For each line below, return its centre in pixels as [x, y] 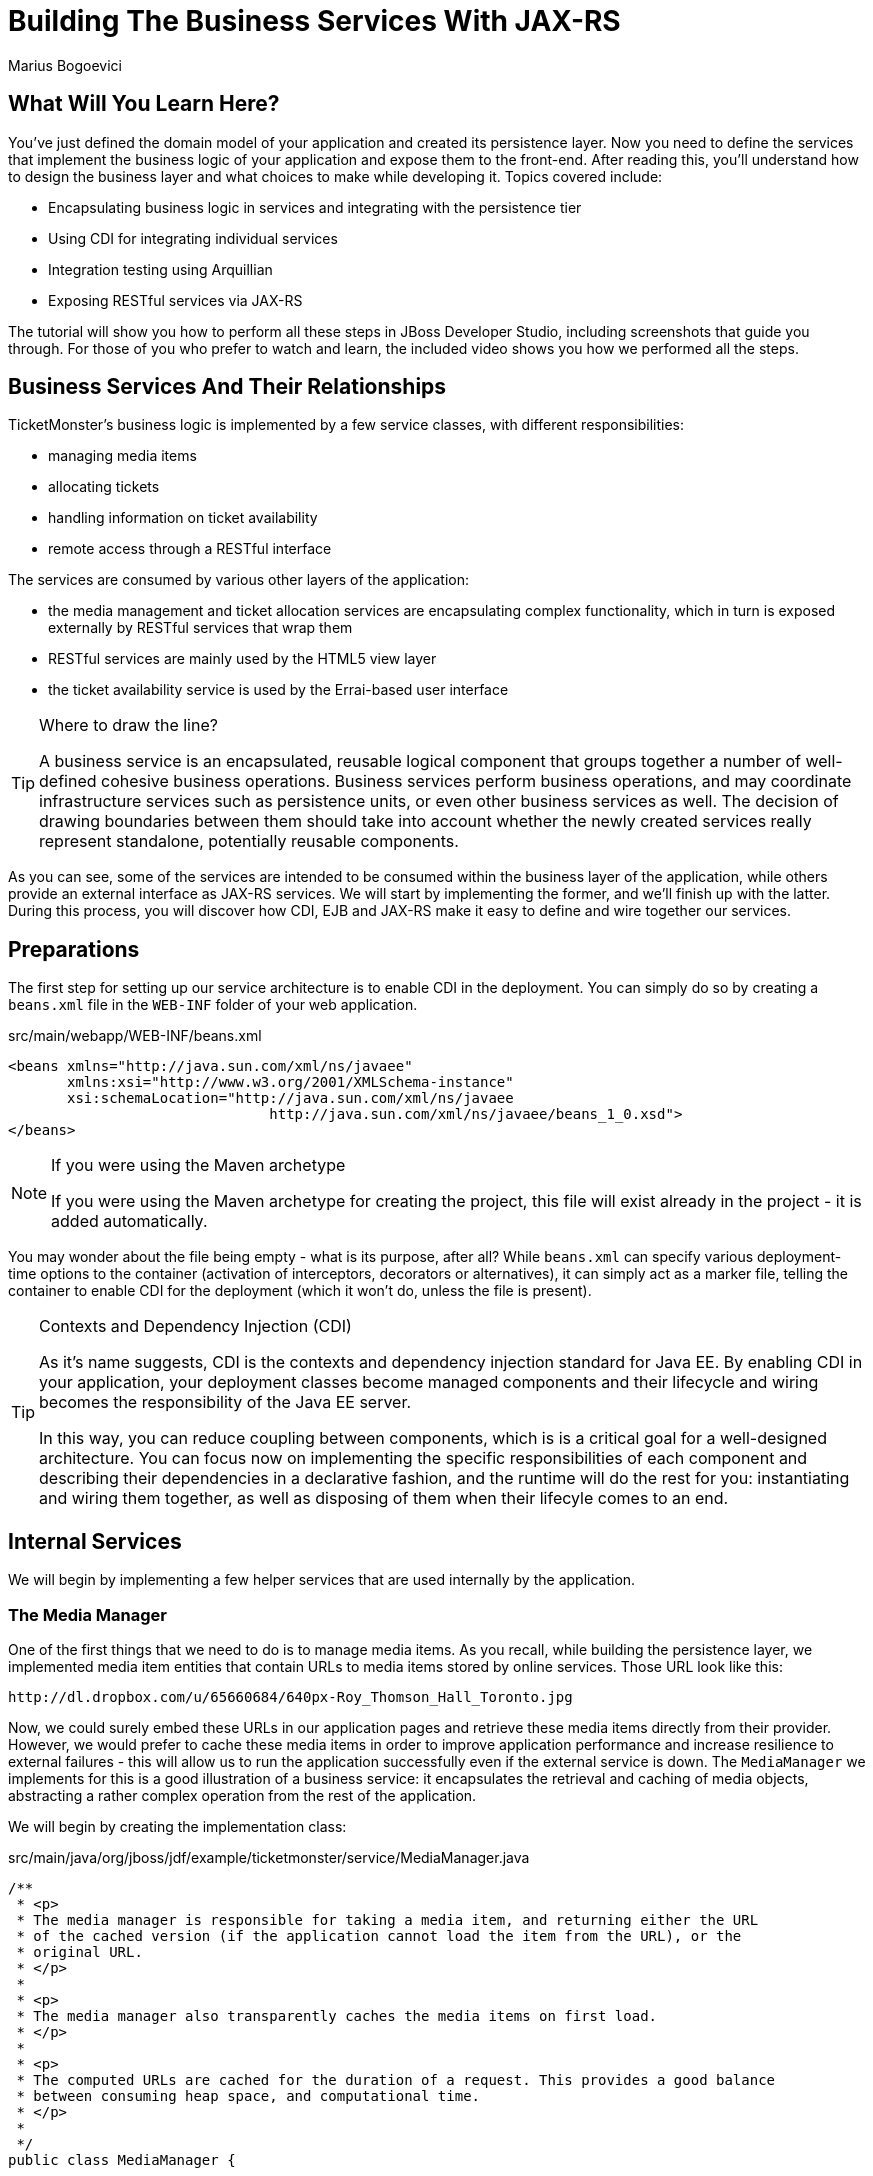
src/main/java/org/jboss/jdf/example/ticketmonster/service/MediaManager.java [269, 1857]
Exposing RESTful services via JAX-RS [175, 300]
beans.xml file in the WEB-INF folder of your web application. [213, 1005]
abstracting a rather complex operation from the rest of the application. [242, 1795]
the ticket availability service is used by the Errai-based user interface [278, 690]
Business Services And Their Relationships [227, 387]
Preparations [74, 949]
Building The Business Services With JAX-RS [314, 21]
